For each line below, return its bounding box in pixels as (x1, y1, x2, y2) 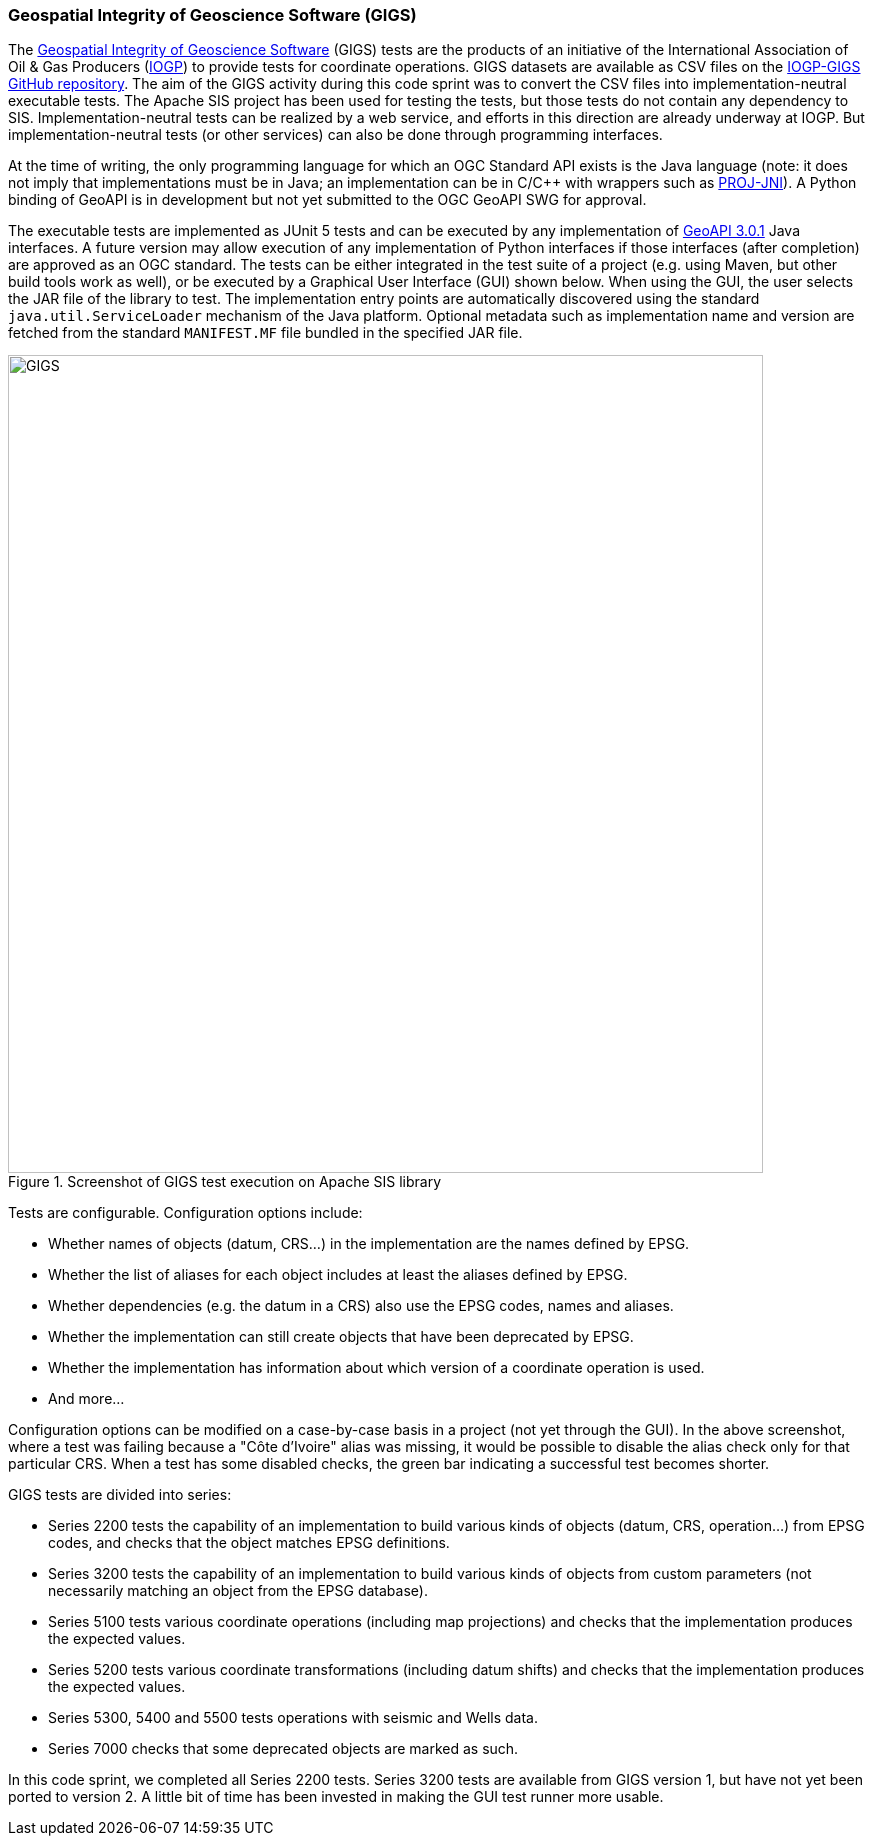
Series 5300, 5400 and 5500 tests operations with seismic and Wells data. (48, 1709, 538, 1727)
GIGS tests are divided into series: (8, 1486, 232, 1504)
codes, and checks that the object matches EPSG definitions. (48, 1534, 450, 1552)
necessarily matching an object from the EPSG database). (48, 1582, 428, 1600)
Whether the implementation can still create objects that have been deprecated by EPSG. (48, 1328, 634, 1346)
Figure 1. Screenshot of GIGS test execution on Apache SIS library (8, 1173, 442, 1191)
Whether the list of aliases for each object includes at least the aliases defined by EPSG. (48, 1266, 628, 1284)
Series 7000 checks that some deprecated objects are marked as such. (48, 1740, 519, 1758)
